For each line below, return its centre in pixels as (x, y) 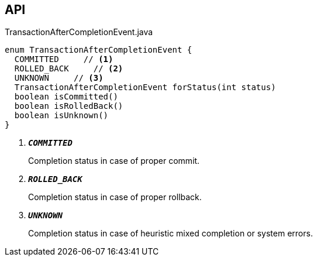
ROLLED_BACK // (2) (69, 69)
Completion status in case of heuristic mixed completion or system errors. (170, 233)
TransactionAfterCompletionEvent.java (79, 32)
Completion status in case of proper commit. (114, 161)
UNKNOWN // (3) (59, 78)
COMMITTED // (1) (64, 59)
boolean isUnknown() (61, 116)
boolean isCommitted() (66, 97)
